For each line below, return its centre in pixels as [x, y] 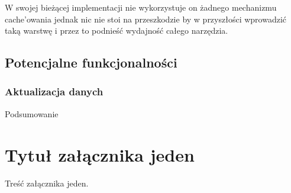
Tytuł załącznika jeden [100, 154]
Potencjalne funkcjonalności [91, 62]
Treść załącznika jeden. [47, 183]
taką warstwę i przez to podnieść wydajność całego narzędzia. [117, 30]
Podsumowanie [32, 113]
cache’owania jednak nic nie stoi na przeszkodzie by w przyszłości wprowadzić [146, 19]
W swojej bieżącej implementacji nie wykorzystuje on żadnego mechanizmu [141, 7]
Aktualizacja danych [54, 91]
